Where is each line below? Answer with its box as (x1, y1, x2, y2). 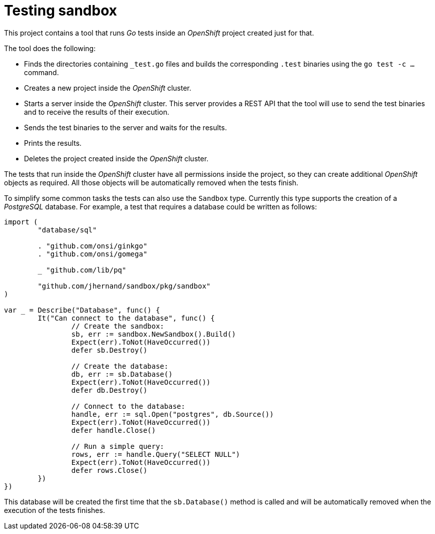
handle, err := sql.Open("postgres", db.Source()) (71, 410, 274, 418)
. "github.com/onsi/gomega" (37, 249, 147, 258)
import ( (4, 217, 38, 226)
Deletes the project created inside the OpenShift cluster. (24, 154, 208, 163)
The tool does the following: (4, 44, 96, 53)
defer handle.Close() (71, 426, 156, 434)
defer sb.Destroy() (71, 346, 147, 354)
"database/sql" (37, 225, 97, 234)
